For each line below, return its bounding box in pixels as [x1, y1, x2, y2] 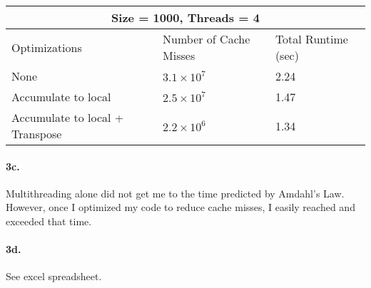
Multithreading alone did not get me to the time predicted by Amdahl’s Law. [6, 185, 345, 200]
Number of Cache [163, 31, 250, 47]
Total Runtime [275, 31, 348, 47]
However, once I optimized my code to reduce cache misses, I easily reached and [6, 200, 355, 215]
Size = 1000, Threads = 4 [111, 9, 260, 26]
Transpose [11, 125, 62, 142]
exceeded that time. [6, 213, 92, 228]
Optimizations [11, 38, 82, 56]
